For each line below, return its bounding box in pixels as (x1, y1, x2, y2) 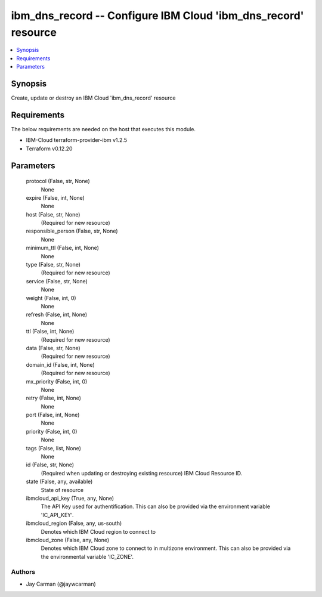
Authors (11, 568, 36, 576)
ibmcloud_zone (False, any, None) (26, 536, 110, 543)
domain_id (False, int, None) (26, 361, 95, 368)
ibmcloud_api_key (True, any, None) (26, 494, 114, 502)
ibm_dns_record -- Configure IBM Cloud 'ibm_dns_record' (11, 9, 304, 22)
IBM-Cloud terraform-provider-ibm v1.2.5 (26, 137, 128, 144)
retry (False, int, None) (26, 394, 82, 402)
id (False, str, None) (26, 461, 75, 468)
